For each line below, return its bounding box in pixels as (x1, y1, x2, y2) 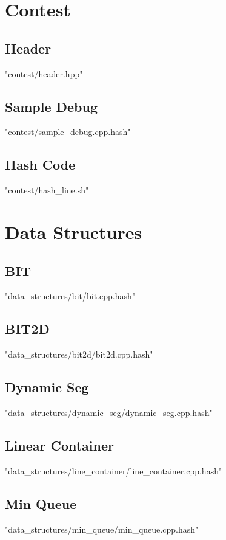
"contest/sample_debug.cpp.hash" (5, 125, 131, 138)
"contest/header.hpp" (5, 67, 83, 80)
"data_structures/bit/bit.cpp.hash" (5, 289, 135, 302)
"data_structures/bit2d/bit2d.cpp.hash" (5, 348, 153, 361)
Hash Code (5, 155, 76, 174)
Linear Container (5, 435, 114, 454)
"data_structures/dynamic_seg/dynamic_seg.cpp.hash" (5, 406, 213, 418)
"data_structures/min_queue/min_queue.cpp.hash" (5, 522, 199, 535)
